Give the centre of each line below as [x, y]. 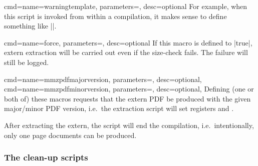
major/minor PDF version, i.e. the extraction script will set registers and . [119, 108]
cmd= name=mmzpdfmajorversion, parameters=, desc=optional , [103, 79]
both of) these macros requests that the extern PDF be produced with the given [127, 98]
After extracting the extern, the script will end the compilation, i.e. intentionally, [129, 125]
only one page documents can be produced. [70, 135]
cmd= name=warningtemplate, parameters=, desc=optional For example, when [126, 6]
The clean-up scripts [46, 157]
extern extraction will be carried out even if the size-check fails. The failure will [126, 52]
